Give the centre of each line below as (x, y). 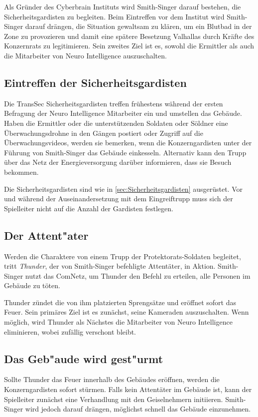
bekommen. (21, 172)
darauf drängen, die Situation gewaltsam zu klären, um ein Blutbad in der (138, 26)
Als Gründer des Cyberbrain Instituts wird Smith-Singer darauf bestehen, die (123, 6)
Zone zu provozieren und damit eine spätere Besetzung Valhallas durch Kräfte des (129, 36)
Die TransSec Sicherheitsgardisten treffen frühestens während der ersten (114, 103)
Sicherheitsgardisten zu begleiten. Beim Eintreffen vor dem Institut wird (114, 16)
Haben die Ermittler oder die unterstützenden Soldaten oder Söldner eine (116, 123)
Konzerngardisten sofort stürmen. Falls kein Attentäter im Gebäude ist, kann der (128, 389)
